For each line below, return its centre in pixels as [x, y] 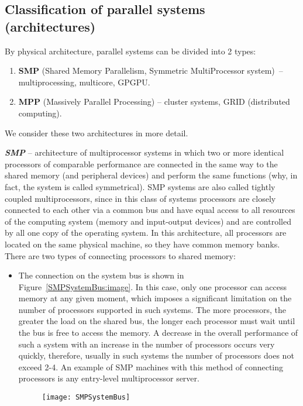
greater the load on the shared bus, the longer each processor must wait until [157, 321]
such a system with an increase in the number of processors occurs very [147, 344]
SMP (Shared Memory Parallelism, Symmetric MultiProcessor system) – [151, 70]
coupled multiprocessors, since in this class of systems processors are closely [140, 198]
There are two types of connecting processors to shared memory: [120, 255]
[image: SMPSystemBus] [86, 398]
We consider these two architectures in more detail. [97, 133]
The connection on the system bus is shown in [101, 275]
